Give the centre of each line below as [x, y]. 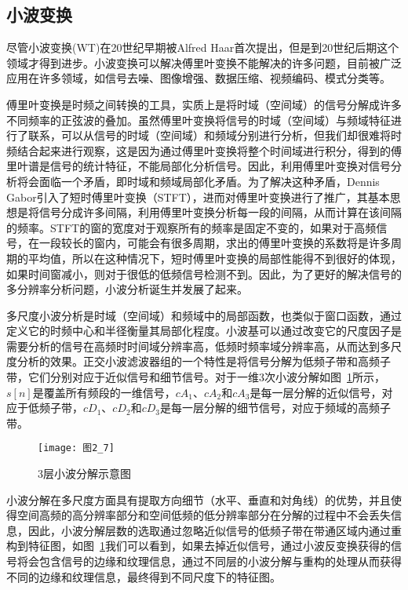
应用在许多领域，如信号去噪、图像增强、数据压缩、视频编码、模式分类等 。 [199, 78]
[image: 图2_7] [76, 448]
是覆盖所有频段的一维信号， [104, 392]
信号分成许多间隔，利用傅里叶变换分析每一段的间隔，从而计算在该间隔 [220, 212]
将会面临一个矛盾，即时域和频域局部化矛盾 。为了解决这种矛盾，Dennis [198, 181]
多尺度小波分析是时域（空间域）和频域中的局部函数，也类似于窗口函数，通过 [204, 315]
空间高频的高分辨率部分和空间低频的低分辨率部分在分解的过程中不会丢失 [204, 515]
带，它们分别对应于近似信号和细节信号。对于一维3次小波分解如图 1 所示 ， [196, 377]
